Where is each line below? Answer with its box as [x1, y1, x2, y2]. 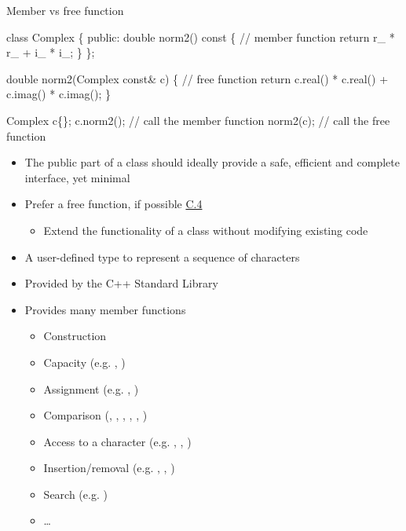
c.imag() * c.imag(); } [6, 86, 111, 102]
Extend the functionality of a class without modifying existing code [43, 222, 368, 238]
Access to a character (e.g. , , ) [43, 433, 192, 449]
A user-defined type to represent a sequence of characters [24, 248, 300, 265]
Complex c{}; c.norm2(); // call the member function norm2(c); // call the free [6, 112, 390, 128]
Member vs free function [6, 2, 124, 18]
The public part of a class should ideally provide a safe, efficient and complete [24, 154, 400, 170]
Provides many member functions [24, 301, 186, 317]
